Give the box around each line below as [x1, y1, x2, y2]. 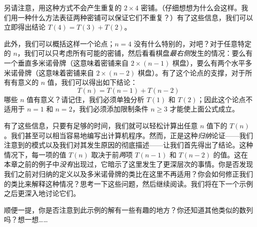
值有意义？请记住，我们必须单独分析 [26, 94, 144, 104]
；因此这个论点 [197, 94, 246, 104]
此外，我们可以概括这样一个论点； [4, 38, 115, 48]
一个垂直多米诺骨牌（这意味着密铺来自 [4, 57, 128, 68]
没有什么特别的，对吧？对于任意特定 [133, 38, 252, 48]
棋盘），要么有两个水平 [172, 57, 245, 68]
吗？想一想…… [4, 214, 48, 225]
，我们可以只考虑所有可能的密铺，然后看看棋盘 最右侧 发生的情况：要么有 [17, 48, 253, 58]
